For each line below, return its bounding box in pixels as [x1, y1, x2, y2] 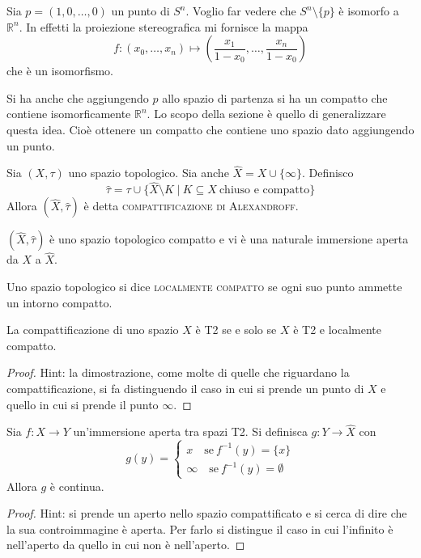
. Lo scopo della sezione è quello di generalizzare [147, 105, 386, 122]
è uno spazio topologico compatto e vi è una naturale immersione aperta [49, 230, 409, 247]
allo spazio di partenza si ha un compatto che [162, 89, 388, 106]
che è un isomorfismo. [6, 62, 114, 79]
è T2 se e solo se [195, 321, 277, 338]
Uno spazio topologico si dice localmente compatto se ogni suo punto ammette [6, 278, 402, 294]
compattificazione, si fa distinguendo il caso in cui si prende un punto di [6, 379, 364, 396]
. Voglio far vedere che [185, 2, 296, 19]
